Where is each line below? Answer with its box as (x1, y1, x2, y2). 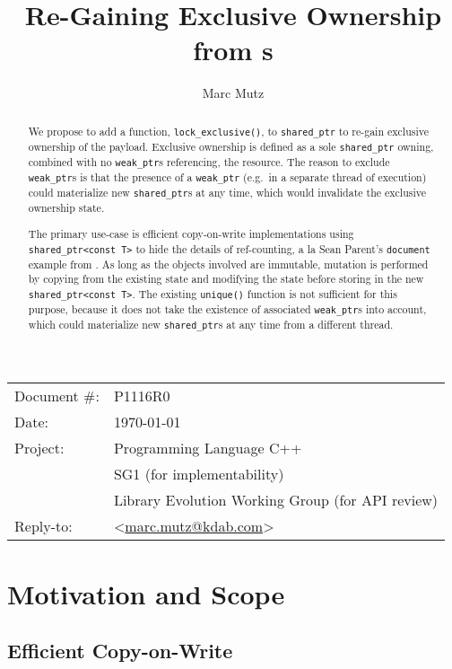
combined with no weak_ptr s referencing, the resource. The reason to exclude (28, 154, 390, 169)
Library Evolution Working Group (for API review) (113, 489, 439, 511)
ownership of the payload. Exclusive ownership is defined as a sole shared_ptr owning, (28, 138, 434, 154)
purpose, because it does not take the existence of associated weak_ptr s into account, (28, 302, 427, 317)
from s (193, 31, 274, 68)
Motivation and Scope (7, 575, 285, 612)
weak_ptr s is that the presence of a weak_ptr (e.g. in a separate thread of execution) (28, 170, 427, 185)
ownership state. (28, 200, 105, 216)
